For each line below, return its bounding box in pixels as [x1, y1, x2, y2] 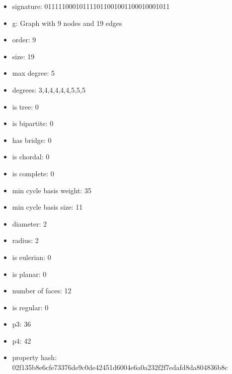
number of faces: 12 [12, 285, 72, 296]
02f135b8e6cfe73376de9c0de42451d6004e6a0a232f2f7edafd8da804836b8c [12, 362, 228, 373]
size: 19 [12, 51, 35, 61]
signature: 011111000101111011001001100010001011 [12, 1, 170, 11]
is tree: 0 [12, 101, 39, 112]
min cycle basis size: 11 [12, 202, 83, 212]
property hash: [12, 352, 57, 363]
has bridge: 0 [12, 134, 52, 145]
